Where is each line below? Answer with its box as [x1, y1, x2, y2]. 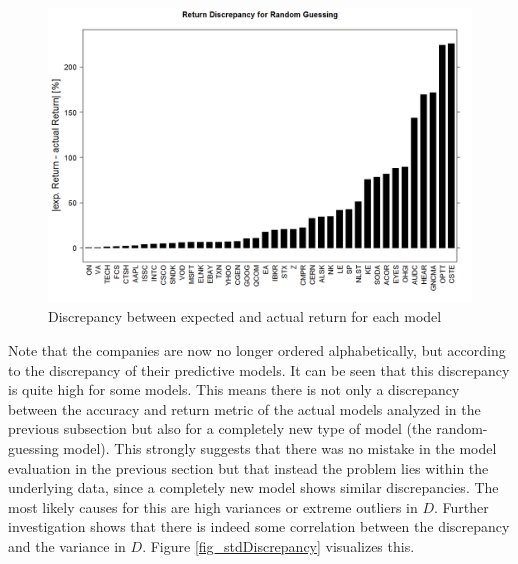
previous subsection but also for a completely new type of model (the [8, 418, 432, 439]
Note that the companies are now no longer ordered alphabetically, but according [8, 340, 506, 360]
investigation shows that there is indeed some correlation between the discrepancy [8, 516, 510, 537]
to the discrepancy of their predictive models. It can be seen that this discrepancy [8, 359, 510, 380]
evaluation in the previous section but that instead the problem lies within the [8, 457, 489, 478]
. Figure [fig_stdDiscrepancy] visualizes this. [142, 535, 415, 556]
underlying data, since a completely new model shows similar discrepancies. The [8, 477, 499, 498]
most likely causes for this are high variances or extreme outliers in [8, 496, 418, 517]
